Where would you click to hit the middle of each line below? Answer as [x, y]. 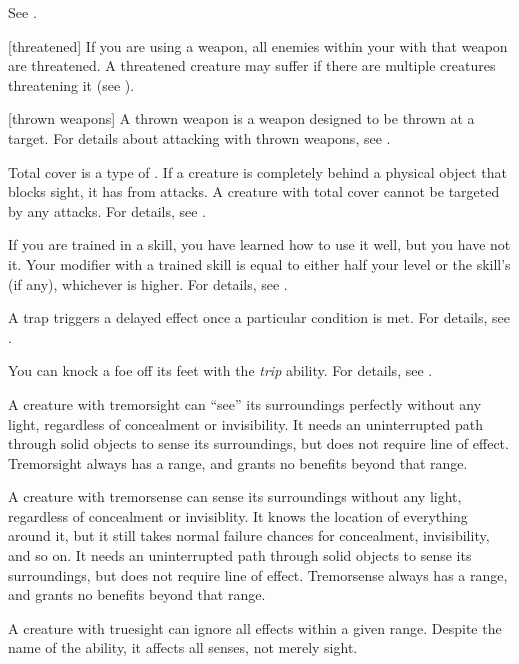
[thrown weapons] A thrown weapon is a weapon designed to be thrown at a [241, 118]
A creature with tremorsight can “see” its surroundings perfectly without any [245, 403]
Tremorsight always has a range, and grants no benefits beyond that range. [238, 462]
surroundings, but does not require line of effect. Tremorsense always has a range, [258, 574]
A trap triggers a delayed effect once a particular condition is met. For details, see [259, 317]
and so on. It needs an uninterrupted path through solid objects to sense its [240, 555]
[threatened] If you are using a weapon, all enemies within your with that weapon [258, 45]
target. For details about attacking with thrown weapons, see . [199, 137]
